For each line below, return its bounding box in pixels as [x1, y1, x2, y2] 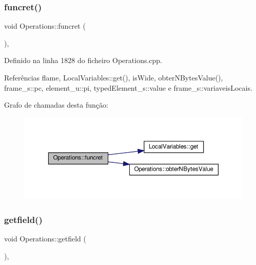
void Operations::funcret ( [4, 21, 86, 31]
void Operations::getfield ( [4, 233, 86, 244]
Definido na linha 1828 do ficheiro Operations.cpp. [4, 55, 163, 66]
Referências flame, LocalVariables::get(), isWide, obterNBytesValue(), [4, 72, 223, 83]
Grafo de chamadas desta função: [4, 99, 108, 110]
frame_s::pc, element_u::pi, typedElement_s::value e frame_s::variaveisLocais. [4, 82, 252, 93]
